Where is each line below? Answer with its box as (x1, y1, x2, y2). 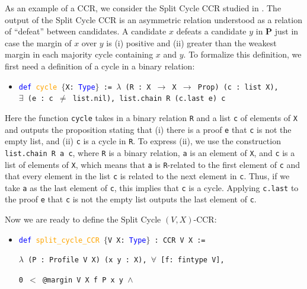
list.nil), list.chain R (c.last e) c (72, 94, 226, 103)
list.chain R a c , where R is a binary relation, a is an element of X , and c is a (5, 146, 295, 158)
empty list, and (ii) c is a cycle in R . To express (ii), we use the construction (5, 135, 281, 147)
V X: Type (108, 236, 146, 244)
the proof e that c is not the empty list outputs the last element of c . (5, 193, 257, 205)
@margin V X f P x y (42, 276, 123, 285)
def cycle (18, 82, 57, 91)
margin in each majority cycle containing (5, 48, 153, 61)
